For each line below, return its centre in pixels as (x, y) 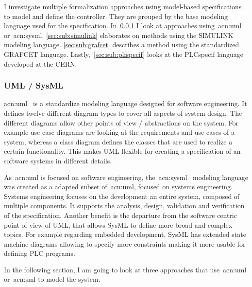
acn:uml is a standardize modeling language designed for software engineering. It (126, 103)
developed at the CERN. (41, 63)
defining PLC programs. (40, 253)
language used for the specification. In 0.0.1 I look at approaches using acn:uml (123, 26)
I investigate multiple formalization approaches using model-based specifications (123, 6)
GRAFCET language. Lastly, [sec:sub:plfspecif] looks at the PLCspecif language (124, 54)
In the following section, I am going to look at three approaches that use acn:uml (125, 269)
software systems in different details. (58, 160)
